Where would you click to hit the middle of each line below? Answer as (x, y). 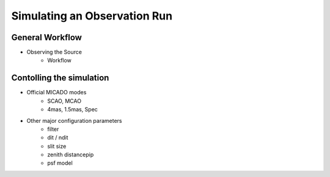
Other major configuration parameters (74, 120)
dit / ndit (58, 137)
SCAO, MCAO (64, 101)
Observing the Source (54, 52)
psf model (60, 163)
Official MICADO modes (57, 92)
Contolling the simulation (60, 78)
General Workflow (47, 37)
